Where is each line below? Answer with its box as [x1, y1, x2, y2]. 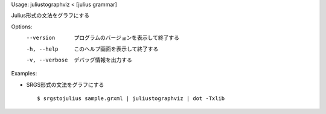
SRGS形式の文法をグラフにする [26, 81, 104, 88]
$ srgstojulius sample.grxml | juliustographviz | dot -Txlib [37, 95, 225, 102]
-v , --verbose [26, 56, 68, 63]
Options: [11, 23, 33, 30]
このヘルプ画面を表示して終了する [74, 45, 159, 52]
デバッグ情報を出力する [74, 56, 132, 63]
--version [26, 34, 56, 42]
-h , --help [26, 45, 59, 52]
